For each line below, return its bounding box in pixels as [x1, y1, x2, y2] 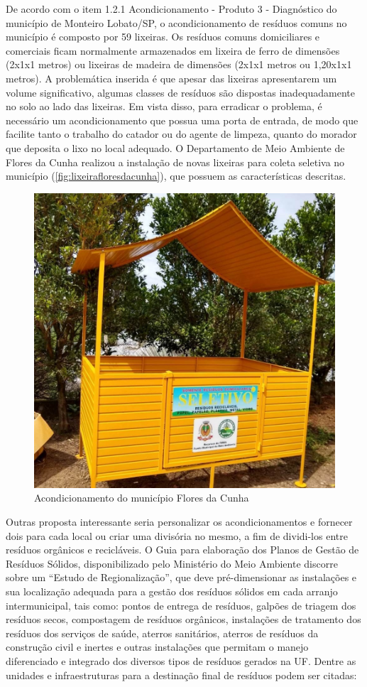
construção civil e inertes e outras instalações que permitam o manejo [6, 639, 309, 654]
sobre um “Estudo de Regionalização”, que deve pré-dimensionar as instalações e [6, 570, 357, 585]
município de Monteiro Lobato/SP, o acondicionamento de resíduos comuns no [6, 15, 347, 30]
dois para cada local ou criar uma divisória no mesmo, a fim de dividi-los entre [6, 528, 348, 543]
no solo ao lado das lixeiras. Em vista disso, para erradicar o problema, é [6, 99, 322, 114]
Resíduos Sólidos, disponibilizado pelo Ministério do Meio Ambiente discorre [6, 556, 338, 570]
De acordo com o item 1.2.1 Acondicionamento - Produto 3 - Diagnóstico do [6, 1, 337, 16]
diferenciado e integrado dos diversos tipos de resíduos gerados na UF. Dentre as [6, 654, 356, 668]
